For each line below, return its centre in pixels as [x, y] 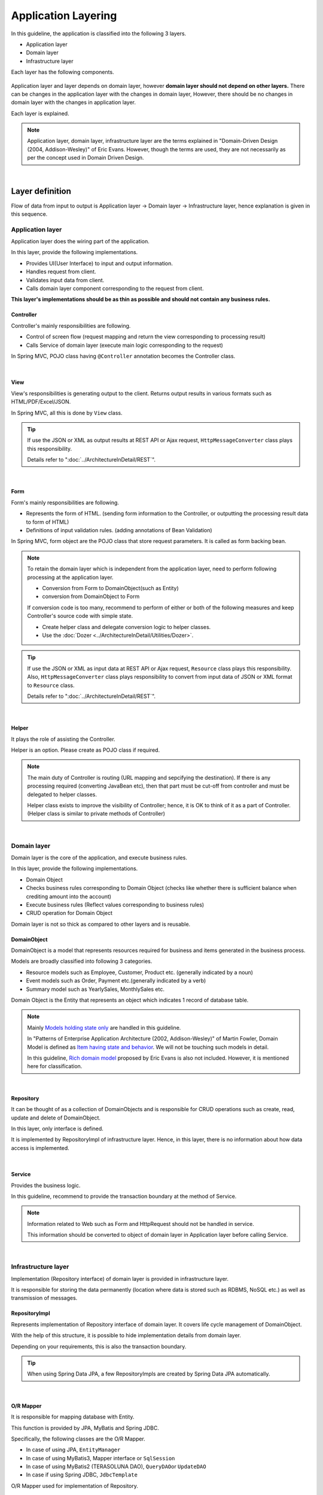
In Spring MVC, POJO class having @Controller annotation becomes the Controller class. [123, 356]
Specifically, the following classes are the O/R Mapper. [78, 1439]
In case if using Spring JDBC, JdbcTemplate [82, 1475]
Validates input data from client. [65, 280]
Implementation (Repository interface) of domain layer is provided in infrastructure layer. [120, 1279]
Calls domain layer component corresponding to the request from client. [115, 289]
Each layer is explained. [40, 113]
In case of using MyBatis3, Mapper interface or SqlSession [100, 1458]
